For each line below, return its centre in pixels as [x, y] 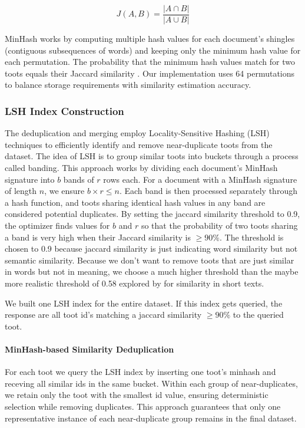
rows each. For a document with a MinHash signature [200, 179]
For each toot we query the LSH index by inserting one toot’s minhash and [140, 372]
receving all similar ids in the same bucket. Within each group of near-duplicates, [151, 383]
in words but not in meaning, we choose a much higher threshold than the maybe [152, 271]
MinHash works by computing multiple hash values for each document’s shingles [150, 39]
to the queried [258, 315]
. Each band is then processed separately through [208, 191]
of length [21, 191]
